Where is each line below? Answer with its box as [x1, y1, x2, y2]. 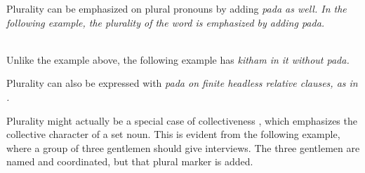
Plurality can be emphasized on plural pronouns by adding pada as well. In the [6, 1, 347, 15]
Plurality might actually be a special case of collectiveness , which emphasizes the [6, 113, 357, 127]
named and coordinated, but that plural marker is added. [6, 154, 253, 169]
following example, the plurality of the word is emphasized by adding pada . [6, 15, 325, 29]
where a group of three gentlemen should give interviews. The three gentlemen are [6, 140, 360, 155]
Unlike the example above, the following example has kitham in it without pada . [6, 52, 350, 67]
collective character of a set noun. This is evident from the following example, [6, 127, 340, 141]
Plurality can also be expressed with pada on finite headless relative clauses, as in [6, 76, 358, 90]
